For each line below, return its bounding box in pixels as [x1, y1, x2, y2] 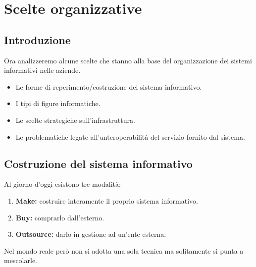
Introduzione [4, 32, 71, 47]
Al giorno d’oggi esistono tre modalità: [4, 179, 121, 189]
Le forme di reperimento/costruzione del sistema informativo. [15, 81, 202, 92]
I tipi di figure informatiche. [15, 98, 101, 108]
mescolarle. [4, 255, 37, 266]
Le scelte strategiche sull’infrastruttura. [15, 114, 135, 125]
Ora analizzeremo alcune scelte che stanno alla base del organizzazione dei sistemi [4, 55, 252, 65]
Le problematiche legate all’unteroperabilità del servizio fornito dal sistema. [15, 131, 245, 142]
